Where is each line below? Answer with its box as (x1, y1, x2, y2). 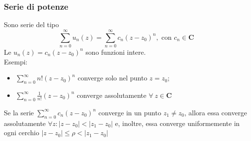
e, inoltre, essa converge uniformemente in (115, 118, 240, 128)
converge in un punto (98, 107, 161, 117)
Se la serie (4, 107, 34, 117)
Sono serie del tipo (4, 19, 59, 30)
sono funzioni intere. (85, 47, 146, 57)
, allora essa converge (184, 107, 247, 117)
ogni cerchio (4, 127, 39, 138)
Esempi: (4, 56, 28, 66)
